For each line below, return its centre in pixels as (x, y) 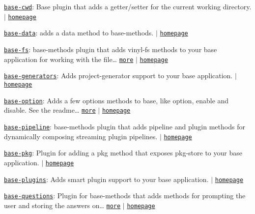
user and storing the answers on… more (62, 205)
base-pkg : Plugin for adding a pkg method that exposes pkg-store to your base (123, 153)
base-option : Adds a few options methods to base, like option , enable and (116, 100)
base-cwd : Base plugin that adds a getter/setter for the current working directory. (128, 6)
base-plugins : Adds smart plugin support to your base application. (106, 179)
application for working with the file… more (69, 59)
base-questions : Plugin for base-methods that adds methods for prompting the (125, 196)
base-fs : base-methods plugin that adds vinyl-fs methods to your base (111, 49)
